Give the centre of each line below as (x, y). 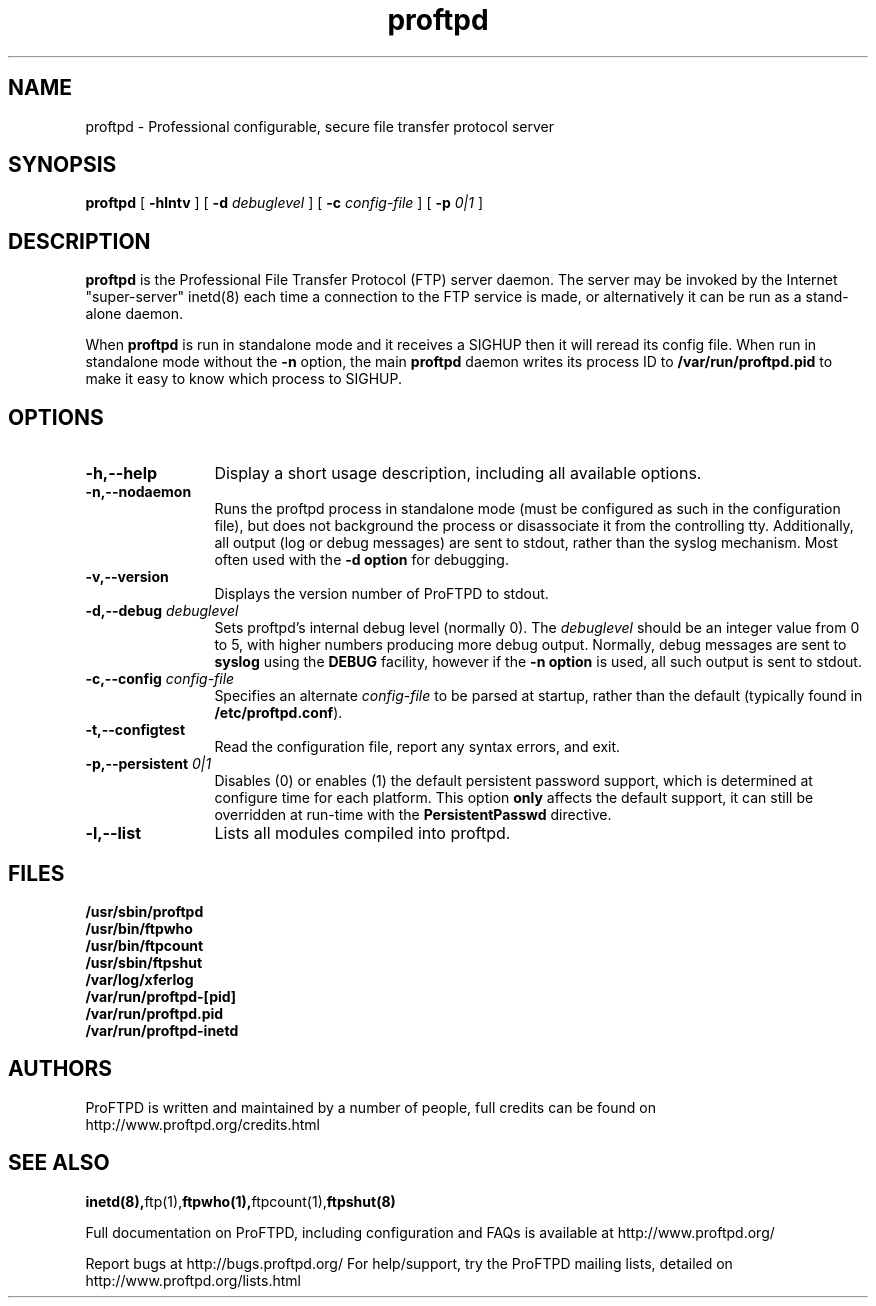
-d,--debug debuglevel (162, 611)
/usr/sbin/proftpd (144, 911)
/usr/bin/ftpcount (144, 945)
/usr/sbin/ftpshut (144, 962)
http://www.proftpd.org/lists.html (193, 1280)
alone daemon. (134, 314)
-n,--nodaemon (138, 492)
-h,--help (121, 473)
